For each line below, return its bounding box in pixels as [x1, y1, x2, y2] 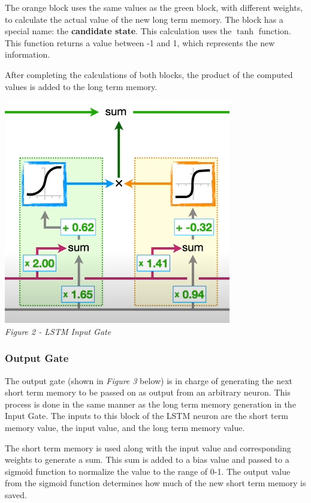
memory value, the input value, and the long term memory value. [5, 421, 245, 433]
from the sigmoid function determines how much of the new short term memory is [5, 477, 306, 489]
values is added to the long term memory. [5, 80, 158, 92]
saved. [5, 488, 28, 501]
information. [5, 48, 50, 61]
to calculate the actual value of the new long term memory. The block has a [5, 13, 283, 25]
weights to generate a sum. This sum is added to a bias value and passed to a [5, 453, 289, 466]
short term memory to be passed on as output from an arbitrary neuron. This [5, 386, 291, 399]
